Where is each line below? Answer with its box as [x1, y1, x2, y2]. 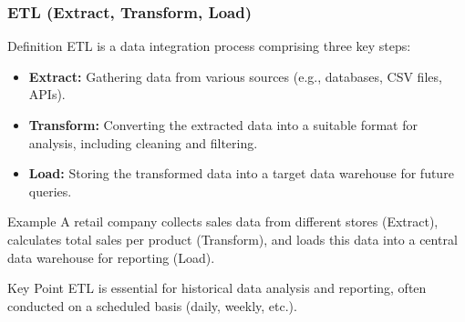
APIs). [28, 85, 66, 104]
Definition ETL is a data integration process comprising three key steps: [7, 36, 411, 55]
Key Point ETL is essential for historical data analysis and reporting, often [7, 278, 427, 297]
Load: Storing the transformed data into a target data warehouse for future [28, 164, 454, 183]
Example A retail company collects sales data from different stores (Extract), [7, 212, 439, 231]
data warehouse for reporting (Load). [7, 247, 215, 267]
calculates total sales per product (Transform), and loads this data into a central [7, 229, 458, 248]
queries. [28, 181, 72, 200]
